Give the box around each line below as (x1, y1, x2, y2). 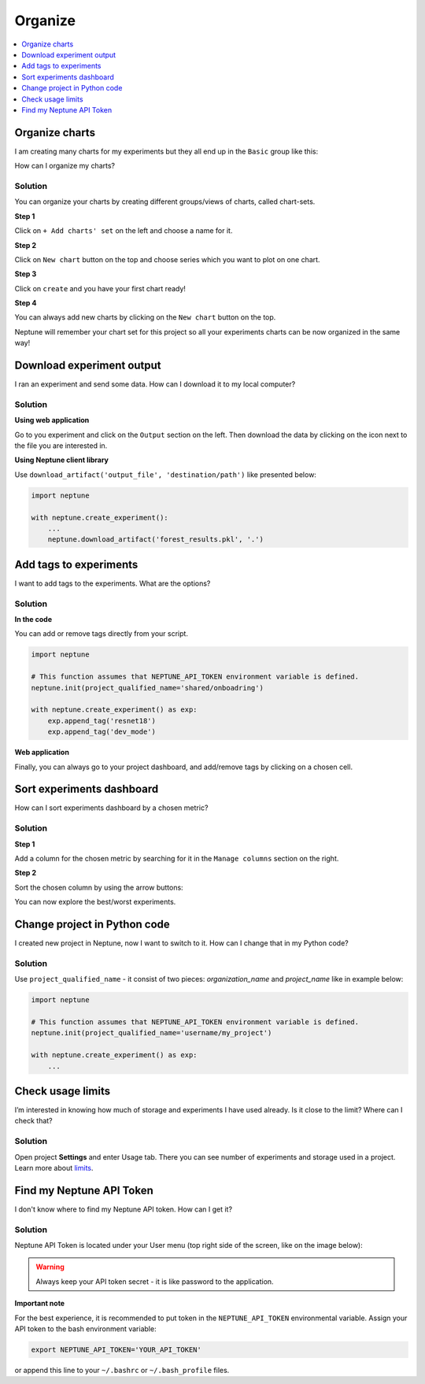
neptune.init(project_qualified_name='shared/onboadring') (31, 683, 264, 692)
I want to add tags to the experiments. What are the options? (14, 579, 211, 588)
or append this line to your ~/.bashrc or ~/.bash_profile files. (14, 1365, 230, 1375)
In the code (14, 615, 53, 624)
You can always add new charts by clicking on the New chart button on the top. (14, 313, 276, 322)
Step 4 (14, 298, 37, 308)
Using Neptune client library (14, 455, 109, 464)
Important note (14, 1299, 65, 1308)
